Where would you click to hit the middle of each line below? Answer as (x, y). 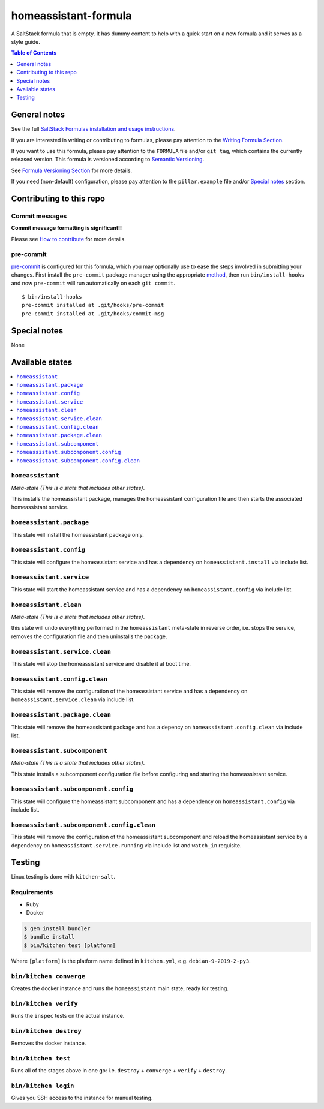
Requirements (32, 892)
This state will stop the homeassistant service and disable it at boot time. (101, 663)
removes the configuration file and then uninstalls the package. (89, 636)
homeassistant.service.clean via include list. (73, 699)
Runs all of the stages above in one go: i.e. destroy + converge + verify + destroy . (119, 1071)
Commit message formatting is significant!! (67, 228)
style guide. (25, 41)
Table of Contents (34, 53)
